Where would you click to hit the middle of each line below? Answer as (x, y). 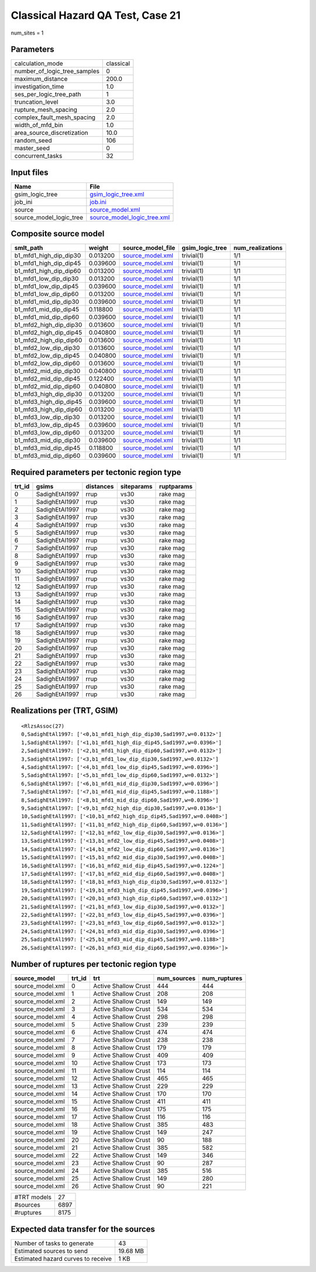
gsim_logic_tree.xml (117, 194)
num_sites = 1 (27, 33)
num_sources (176, 978)
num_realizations (258, 248)
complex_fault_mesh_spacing (55, 117)
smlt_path (29, 248)
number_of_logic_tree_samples (57, 72)
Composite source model (58, 234)
